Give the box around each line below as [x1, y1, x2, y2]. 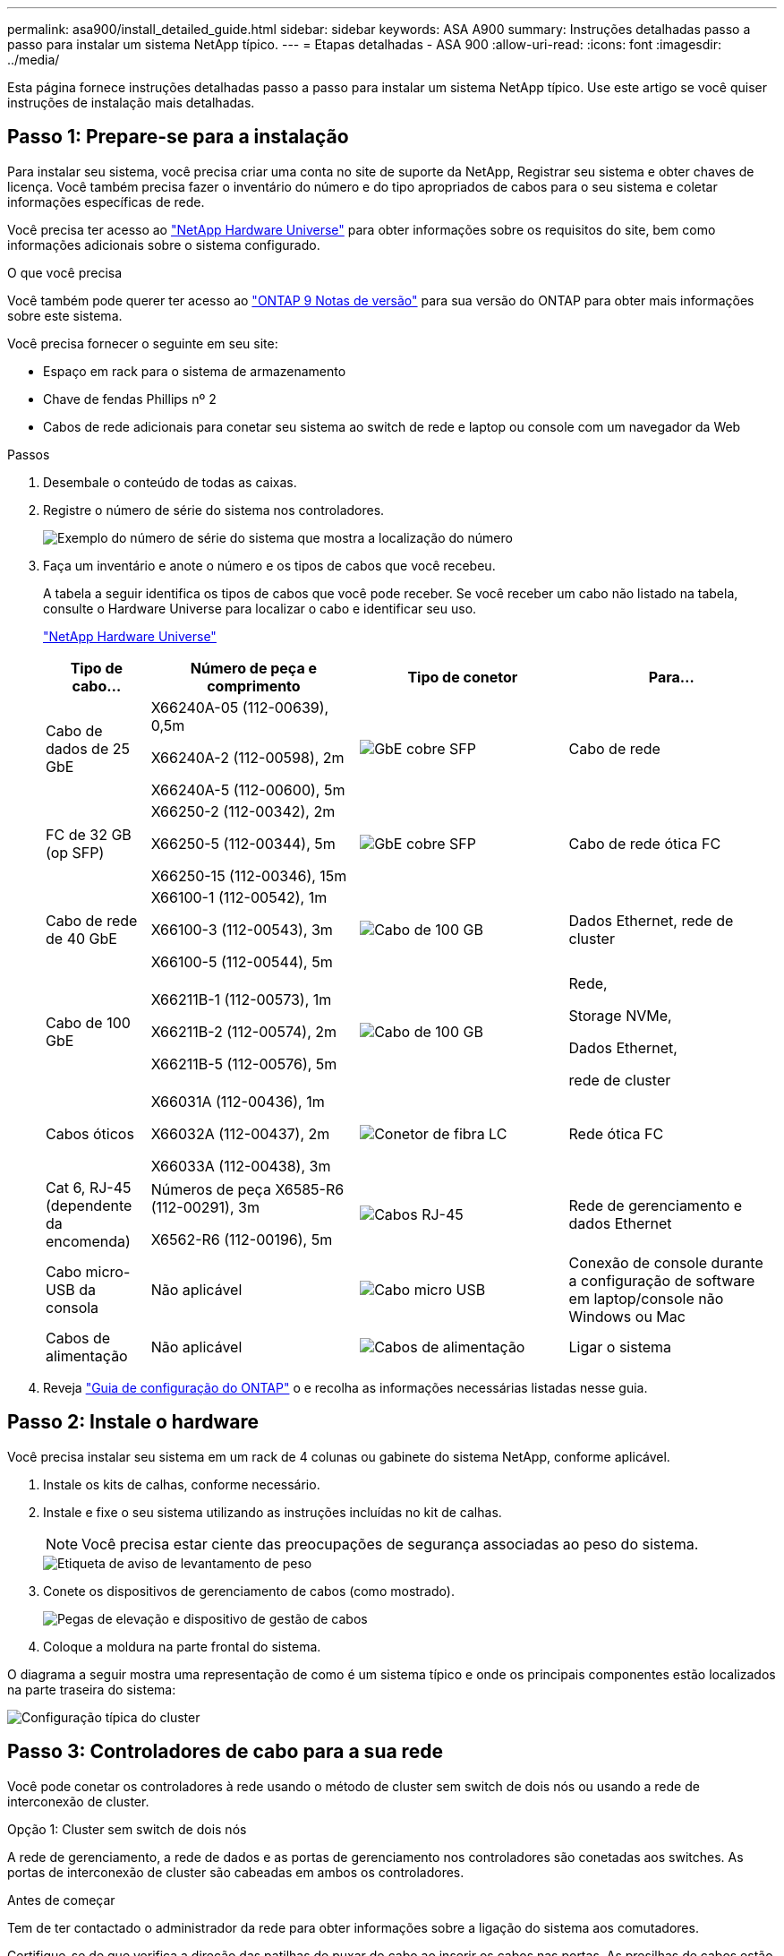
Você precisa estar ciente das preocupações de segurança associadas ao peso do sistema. [81, 1534, 699, 1553]
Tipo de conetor [407, 667, 518, 686]
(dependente [46, 1196, 132, 1214]
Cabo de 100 [46, 1013, 131, 1032]
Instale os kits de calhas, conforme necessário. [43, 1476, 320, 1492]
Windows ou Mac [568, 1307, 686, 1325]
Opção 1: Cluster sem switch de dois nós [7, 1821, 247, 1837]
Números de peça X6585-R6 [150, 1180, 345, 1198]
